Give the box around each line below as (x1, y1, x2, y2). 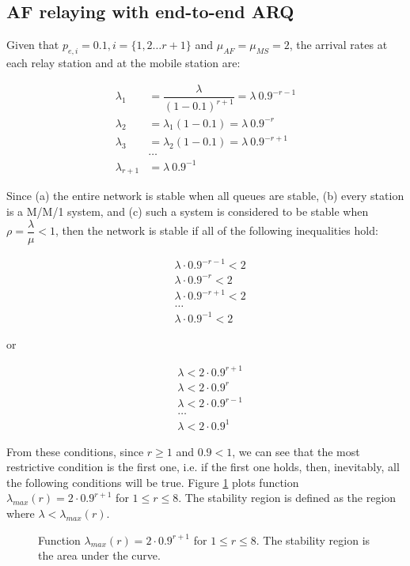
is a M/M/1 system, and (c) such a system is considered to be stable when (6, 203, 369, 220)
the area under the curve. (38, 547, 161, 564)
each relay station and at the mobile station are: (6, 55, 241, 70)
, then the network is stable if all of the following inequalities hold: (55, 222, 378, 239)
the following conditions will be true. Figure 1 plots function (6, 474, 299, 490)
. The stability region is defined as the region (178, 489, 397, 506)
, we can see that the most (232, 443, 360, 459)
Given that (6, 36, 59, 53)
